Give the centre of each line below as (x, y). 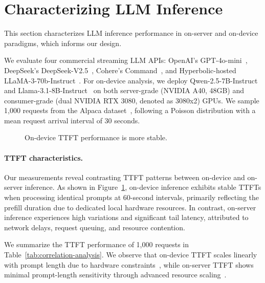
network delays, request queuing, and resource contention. (95, 227)
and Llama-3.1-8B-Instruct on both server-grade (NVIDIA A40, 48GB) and (124, 90)
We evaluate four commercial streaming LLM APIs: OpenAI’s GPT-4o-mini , (126, 60)
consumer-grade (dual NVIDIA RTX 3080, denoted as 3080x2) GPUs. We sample (132, 100)
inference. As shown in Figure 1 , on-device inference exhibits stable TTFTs (143, 187)
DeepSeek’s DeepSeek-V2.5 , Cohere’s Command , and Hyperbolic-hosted (120, 70)
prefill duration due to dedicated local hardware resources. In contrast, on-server (130, 207)
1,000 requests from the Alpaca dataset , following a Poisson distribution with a (130, 110)
